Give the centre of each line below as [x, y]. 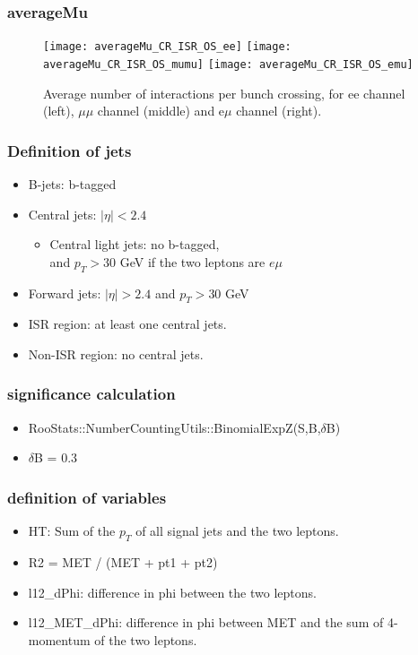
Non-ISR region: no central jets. [116, 353]
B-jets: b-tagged [72, 183]
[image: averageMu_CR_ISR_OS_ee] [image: [167, 47]
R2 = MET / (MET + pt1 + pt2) [123, 561]
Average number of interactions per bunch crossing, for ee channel [224, 93]
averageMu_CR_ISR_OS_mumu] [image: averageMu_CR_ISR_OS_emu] [228, 64]
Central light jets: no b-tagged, [135, 244]
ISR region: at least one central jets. [127, 324]
